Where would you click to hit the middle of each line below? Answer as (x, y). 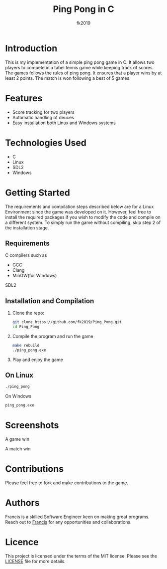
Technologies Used (46, 143)
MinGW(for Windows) (35, 276)
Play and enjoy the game (38, 360)
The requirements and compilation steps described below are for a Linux (80, 206)
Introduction (31, 48)
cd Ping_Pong (26, 327)
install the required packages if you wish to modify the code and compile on (83, 217)
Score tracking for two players (43, 112)
